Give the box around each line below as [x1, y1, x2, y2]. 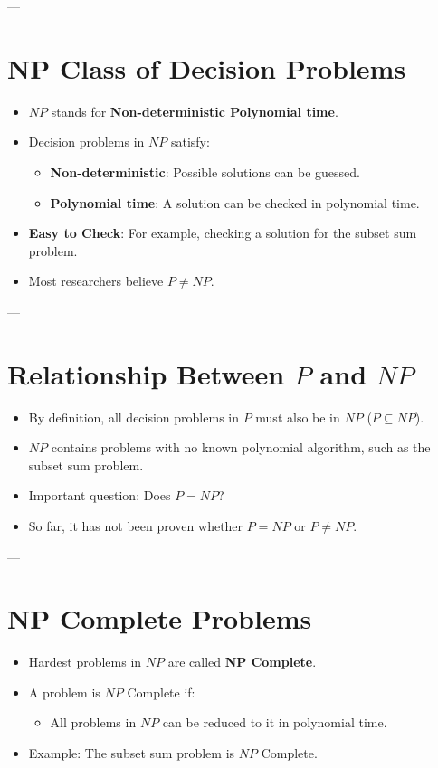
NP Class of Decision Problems [7, 49, 406, 86]
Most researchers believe [28, 271, 164, 290]
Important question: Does [28, 486, 171, 505]
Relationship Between [7, 355, 285, 392]
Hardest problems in [28, 652, 142, 671]
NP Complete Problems [7, 600, 312, 637]
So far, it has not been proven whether [28, 516, 243, 535]
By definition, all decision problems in [28, 407, 239, 426]
